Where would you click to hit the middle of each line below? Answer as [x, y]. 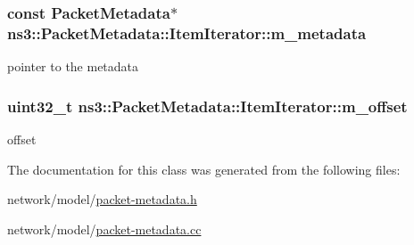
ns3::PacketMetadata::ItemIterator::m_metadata [187, 33]
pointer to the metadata [73, 66]
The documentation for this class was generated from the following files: [204, 169]
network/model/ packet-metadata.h [102, 199]
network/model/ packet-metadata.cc [104, 229]
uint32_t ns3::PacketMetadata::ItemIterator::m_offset [207, 106]
